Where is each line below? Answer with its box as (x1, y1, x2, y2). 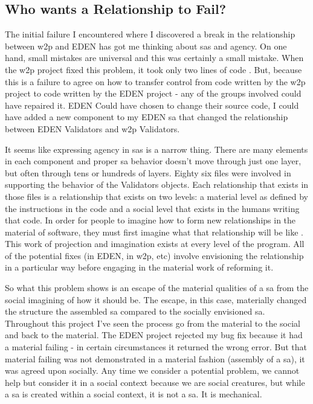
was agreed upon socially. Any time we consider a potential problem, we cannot (5, 364, 300, 377)
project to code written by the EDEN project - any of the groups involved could (5, 87, 302, 100)
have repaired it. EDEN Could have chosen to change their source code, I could (5, 98, 299, 111)
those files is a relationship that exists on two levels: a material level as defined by (5, 190, 308, 202)
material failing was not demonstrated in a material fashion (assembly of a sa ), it (5, 352, 305, 365)
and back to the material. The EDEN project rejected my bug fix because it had (5, 329, 303, 341)
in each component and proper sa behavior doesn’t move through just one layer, (5, 155, 302, 167)
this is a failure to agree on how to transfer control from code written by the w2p (5, 75, 306, 88)
